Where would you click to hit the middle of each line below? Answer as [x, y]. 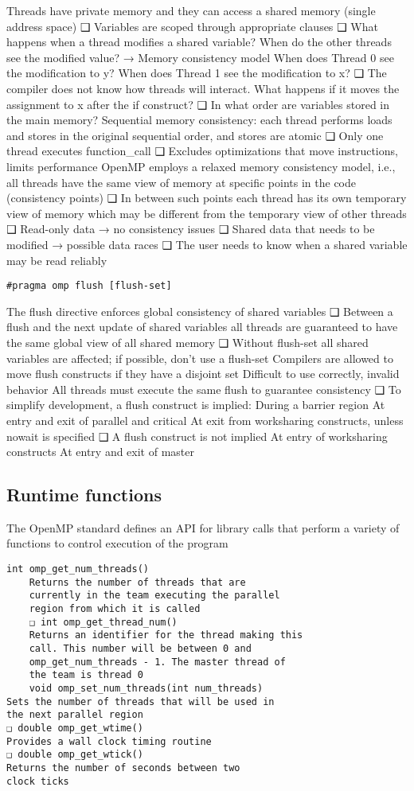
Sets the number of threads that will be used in [141, 701]
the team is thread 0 [86, 675]
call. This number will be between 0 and [140, 649]
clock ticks [38, 781]
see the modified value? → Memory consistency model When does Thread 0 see [200, 57]
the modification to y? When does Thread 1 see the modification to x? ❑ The [197, 73]
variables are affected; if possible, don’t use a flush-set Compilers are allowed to [200, 358]
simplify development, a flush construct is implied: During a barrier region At [196, 405]
